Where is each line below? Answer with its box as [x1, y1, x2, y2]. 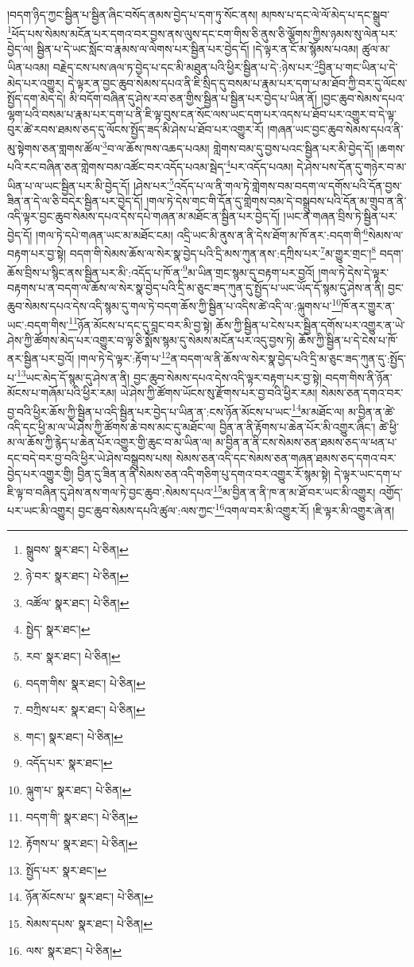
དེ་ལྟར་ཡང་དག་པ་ [334, 465, 403, 482]
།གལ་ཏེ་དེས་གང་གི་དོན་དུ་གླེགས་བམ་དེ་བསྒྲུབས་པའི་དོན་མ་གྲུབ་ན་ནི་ [146, 192, 407, 209]
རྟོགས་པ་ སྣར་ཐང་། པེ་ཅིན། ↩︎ [25, 835, 137, 852]
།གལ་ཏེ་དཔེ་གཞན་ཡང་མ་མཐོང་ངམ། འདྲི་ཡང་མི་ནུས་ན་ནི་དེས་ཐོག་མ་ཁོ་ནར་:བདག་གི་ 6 [35, 224, 369, 243]
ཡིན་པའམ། [7, 59, 50, 76]
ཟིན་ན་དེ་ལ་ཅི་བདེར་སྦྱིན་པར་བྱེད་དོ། [7, 192, 143, 209]
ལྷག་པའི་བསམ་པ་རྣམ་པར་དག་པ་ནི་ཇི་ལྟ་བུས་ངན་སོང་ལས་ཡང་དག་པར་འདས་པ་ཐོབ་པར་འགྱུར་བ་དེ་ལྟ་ [7, 105, 397, 122]
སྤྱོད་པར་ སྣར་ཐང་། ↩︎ [25, 861, 107, 878]
